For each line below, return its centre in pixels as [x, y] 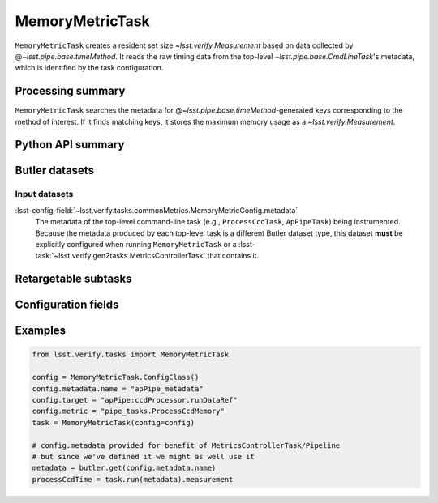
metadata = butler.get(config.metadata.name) [124, 468]
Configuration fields [67, 305]
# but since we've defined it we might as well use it [143, 456]
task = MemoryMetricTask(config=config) [113, 422]
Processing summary [70, 91]
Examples [41, 331]
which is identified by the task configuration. [89, 68]
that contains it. [233, 256]
